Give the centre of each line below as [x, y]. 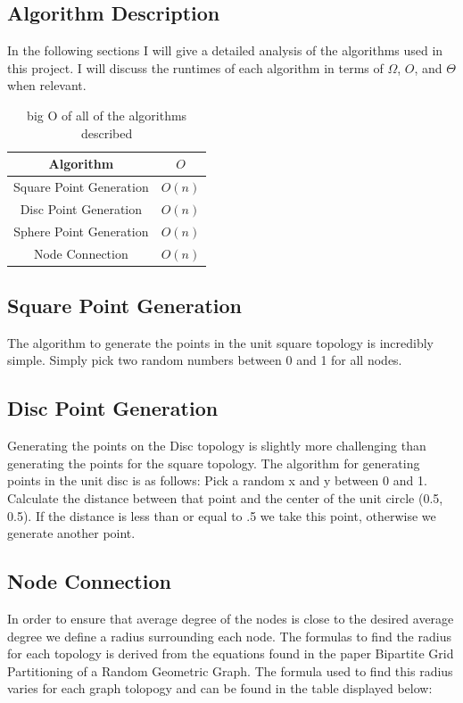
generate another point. [71, 533]
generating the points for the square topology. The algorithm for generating [214, 463]
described [107, 132]
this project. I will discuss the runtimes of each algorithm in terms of [195, 67]
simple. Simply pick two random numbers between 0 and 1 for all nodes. [205, 360]
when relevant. [47, 85]
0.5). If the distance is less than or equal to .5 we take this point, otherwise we [222, 515]
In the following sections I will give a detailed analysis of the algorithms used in [225, 50]
